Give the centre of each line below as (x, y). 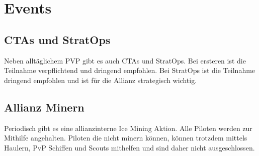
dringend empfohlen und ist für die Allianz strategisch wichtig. (101, 80)
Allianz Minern (44, 107)
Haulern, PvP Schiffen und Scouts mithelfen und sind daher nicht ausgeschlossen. (129, 147)
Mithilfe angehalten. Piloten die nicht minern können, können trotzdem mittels (126, 138)
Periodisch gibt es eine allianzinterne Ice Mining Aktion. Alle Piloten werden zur (128, 128)
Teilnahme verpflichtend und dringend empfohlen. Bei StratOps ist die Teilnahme (130, 70)
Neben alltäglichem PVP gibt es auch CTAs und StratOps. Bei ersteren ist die (125, 60)
